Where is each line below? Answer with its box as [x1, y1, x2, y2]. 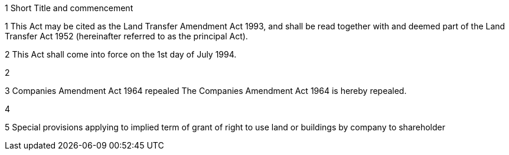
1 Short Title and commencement [5, 3, 133, 13]
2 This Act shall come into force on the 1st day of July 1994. [5, 49, 237, 59]
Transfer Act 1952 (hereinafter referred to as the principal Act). [5, 31, 248, 41]
